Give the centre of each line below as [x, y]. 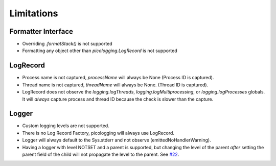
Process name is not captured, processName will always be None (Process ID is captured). [118, 78]
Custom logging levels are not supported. [66, 126]
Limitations [34, 13]
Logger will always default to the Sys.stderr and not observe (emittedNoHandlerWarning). [117, 140]
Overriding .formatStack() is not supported [67, 44]
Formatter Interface [41, 31]
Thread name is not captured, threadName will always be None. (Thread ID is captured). [115, 85]
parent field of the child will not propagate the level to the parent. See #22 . [101, 154]
